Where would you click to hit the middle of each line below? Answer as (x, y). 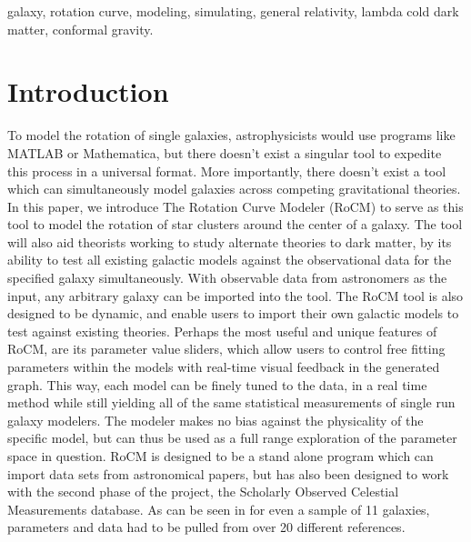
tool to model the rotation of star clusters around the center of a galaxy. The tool (235, 224)
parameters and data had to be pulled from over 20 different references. (206, 527)
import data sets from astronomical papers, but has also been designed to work (228, 473)
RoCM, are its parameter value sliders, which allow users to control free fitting (226, 349)
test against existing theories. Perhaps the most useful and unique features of (222, 331)
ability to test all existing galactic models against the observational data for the (230, 260)
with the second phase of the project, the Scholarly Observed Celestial (203, 492)
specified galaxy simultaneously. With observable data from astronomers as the (227, 278)
